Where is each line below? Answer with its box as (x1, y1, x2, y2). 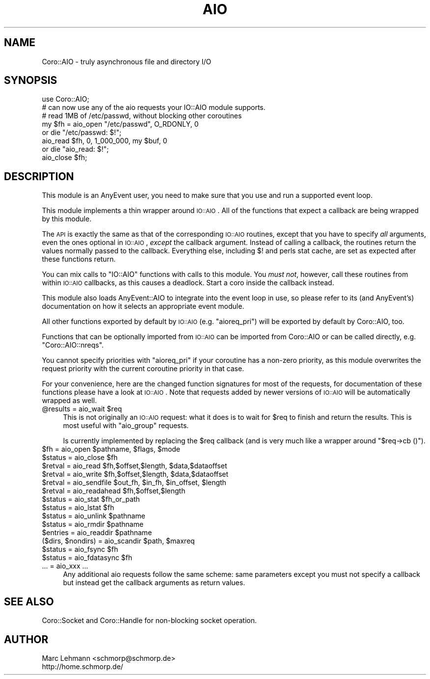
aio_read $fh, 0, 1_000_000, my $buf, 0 (42, 136, 167, 145)
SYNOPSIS (4, 74, 57, 87)
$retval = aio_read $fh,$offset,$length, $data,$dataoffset (42, 462, 227, 470)
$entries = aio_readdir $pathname (42, 528, 152, 537)
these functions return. (42, 255, 116, 264)
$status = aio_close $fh (42, 453, 118, 462)
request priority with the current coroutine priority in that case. (42, 364, 244, 373)
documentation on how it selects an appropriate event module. (42, 302, 244, 311)
